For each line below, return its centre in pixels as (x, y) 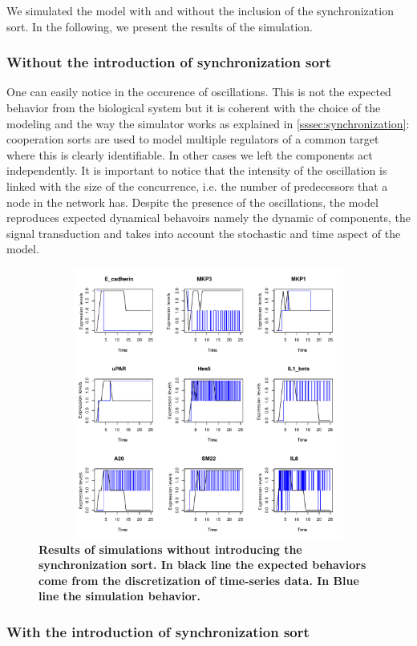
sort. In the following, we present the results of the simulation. (160, 26)
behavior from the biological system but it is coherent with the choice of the (194, 107)
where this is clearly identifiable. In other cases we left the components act (190, 154)
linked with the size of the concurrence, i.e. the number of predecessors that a (197, 186)
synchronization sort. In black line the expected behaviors (202, 565)
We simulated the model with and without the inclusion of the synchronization (200, 10)
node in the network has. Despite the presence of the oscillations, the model (192, 202)
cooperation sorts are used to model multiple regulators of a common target (193, 139)
